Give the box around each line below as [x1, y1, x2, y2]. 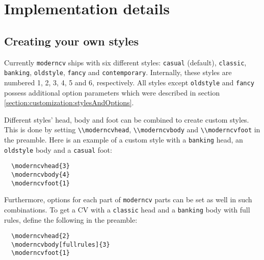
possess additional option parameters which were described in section [4, 87, 220, 98]
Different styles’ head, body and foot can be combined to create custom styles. [4, 114, 249, 125]
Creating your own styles [4, 33, 139, 49]
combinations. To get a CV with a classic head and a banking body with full [4, 204, 250, 215]
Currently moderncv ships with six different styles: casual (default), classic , [4, 57, 247, 67]
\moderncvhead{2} [11, 232, 70, 240]
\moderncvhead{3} [11, 162, 70, 170]
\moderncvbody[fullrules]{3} [11, 241, 110, 248]
